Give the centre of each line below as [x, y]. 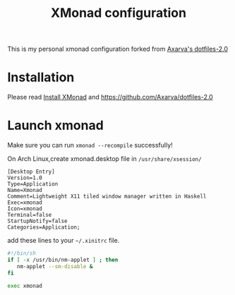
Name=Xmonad [25, 191]
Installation [41, 77]
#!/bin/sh [22, 253]
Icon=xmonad [25, 209]
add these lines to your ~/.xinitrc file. [64, 241]
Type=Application [33, 184]
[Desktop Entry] [31, 172]
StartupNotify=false [38, 221]
